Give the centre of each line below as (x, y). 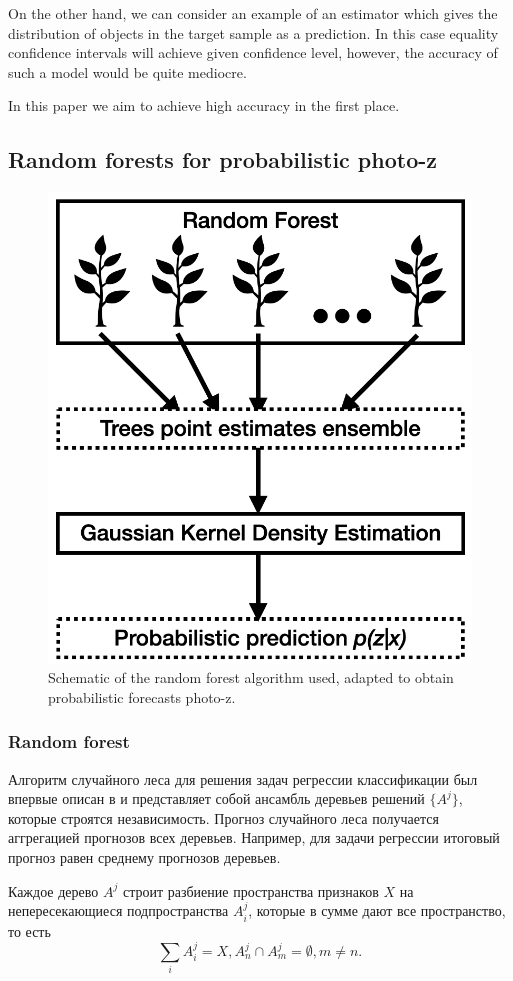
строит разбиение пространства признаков (250, 890)
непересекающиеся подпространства (118, 910)
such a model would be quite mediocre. (127, 71)
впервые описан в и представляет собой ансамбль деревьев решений (216, 798)
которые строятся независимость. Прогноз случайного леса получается (223, 817)
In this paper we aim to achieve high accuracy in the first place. (204, 105)
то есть (29, 930)
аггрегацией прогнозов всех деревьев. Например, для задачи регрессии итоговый (254, 837)
